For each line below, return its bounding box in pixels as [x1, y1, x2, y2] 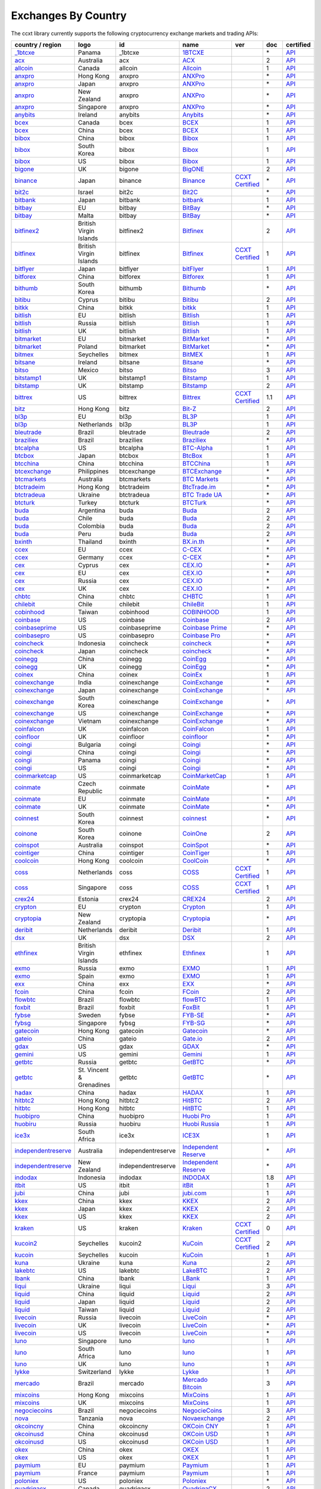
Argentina [78, 506, 106, 515]
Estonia [78, 895, 99, 903]
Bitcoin [182, 1382, 202, 1391]
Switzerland [78, 1367, 111, 1376]
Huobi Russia [182, 1120, 219, 1128]
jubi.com [182, 1189, 207, 1197]
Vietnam [78, 717, 102, 725]
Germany [78, 553, 104, 561]
